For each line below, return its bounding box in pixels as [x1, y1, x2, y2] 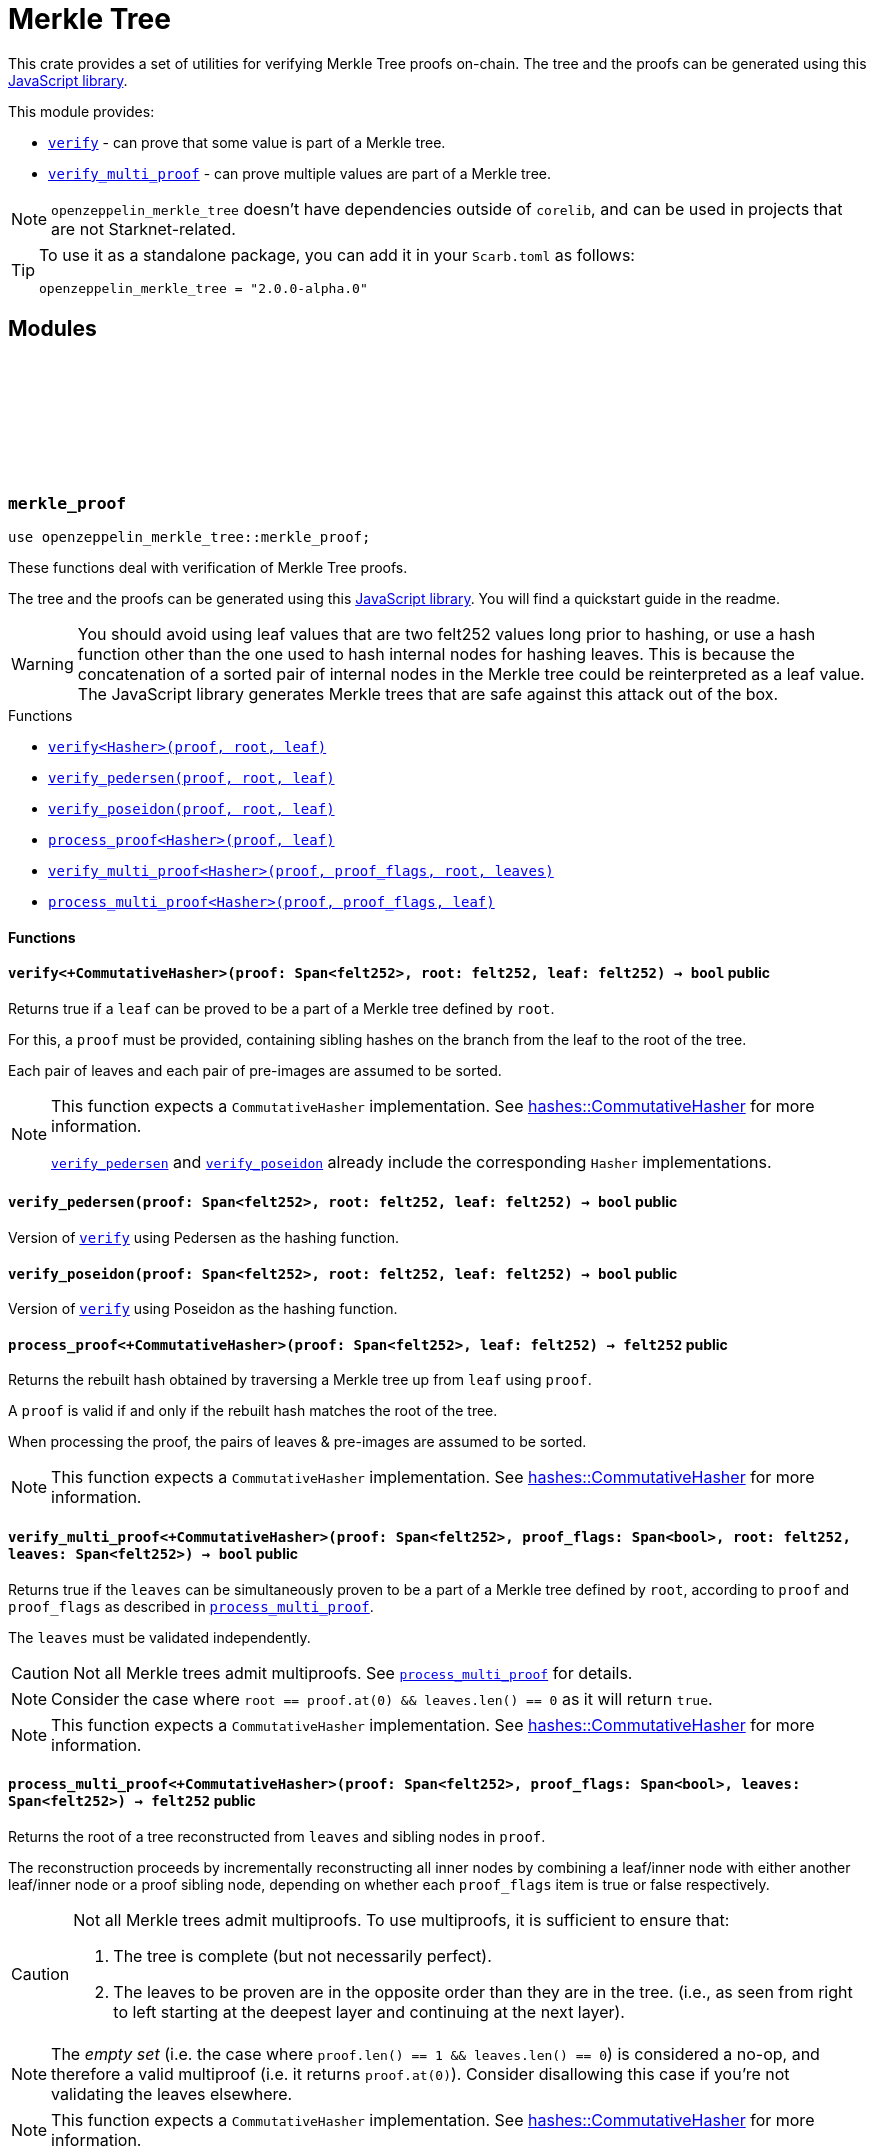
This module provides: [8, 102, 155, 120]
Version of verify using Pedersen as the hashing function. [8, 1229, 399, 1247]
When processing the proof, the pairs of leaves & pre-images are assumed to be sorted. [8, 1433, 587, 1451]
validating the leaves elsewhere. [51, 2083, 293, 2104]
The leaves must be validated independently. [8, 1628, 311, 1646]
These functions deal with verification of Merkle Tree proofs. [8, 558, 408, 576]
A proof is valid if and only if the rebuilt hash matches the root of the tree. [8, 1402, 498, 1420]
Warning [11, 653, 74, 674]
